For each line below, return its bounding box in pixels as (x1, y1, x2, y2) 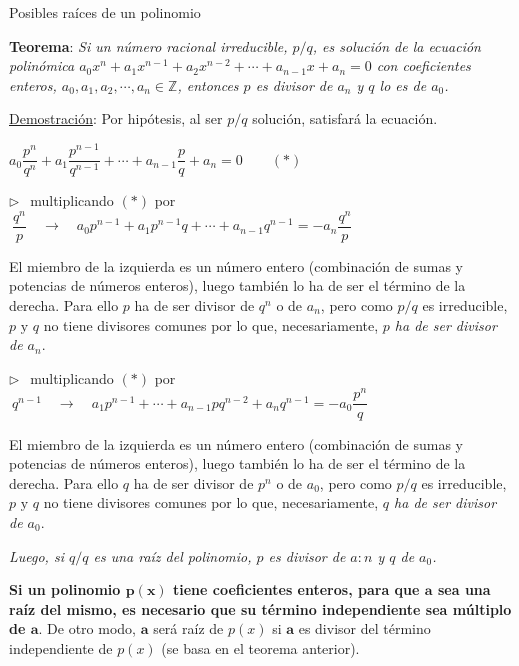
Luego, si (9, 545, 64, 566)
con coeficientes (376, 55, 471, 76)
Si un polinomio (9, 579, 121, 600)
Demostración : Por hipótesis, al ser (9, 108, 223, 129)
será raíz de (153, 618, 224, 639)
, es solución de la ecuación (312, 35, 481, 56)
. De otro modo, (38, 618, 136, 639)
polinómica (9, 55, 75, 76)
